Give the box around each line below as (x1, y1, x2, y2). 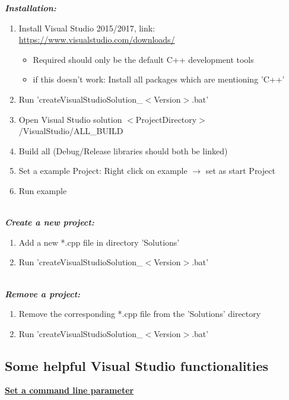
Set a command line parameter (5, 384, 134, 396)
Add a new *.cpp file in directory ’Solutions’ (18, 236, 180, 248)
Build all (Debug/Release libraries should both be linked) (18, 144, 228, 157)
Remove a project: (5, 287, 81, 300)
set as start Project (205, 164, 275, 177)
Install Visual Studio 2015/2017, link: (18, 21, 155, 34)
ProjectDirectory (135, 113, 197, 125)
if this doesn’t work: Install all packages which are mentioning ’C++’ (33, 73, 285, 85)
